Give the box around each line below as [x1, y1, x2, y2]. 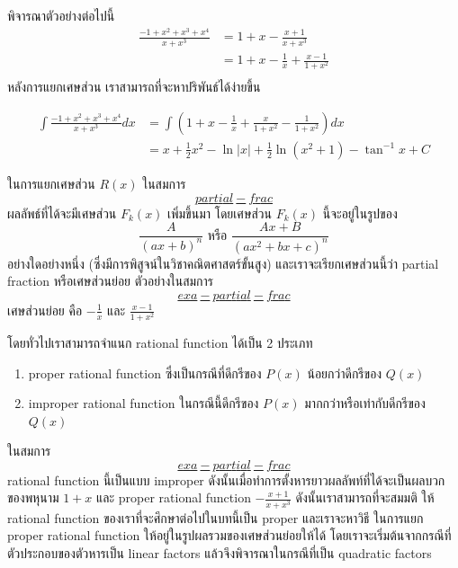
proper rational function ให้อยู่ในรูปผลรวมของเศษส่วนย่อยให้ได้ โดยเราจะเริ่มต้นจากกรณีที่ [7, 526, 452, 545]
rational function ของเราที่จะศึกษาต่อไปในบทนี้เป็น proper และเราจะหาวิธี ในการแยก [7, 508, 424, 527]
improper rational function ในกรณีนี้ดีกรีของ [28, 394, 259, 413]
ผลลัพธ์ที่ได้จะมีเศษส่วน [7, 203, 117, 222]
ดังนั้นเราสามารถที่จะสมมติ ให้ [295, 488, 435, 507]
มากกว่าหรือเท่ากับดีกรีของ [304, 394, 426, 413]
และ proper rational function [95, 488, 251, 507]
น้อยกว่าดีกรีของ [307, 363, 382, 382]
